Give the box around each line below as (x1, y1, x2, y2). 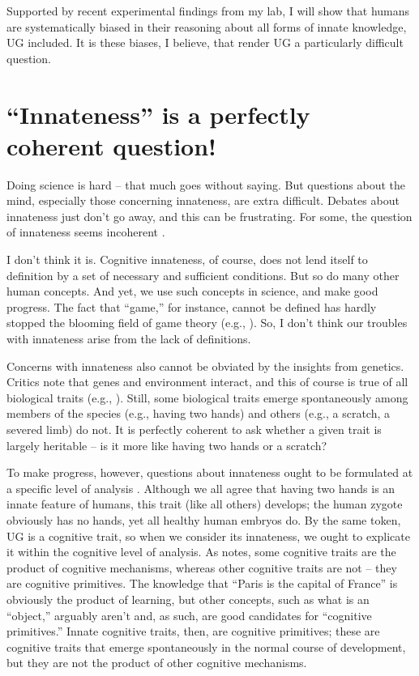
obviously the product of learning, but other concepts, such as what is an (6, 590, 370, 607)
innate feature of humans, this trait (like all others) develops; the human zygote (6, 495, 403, 512)
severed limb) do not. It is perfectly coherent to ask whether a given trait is (6, 421, 382, 437)
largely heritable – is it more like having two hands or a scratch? (6, 436, 327, 453)
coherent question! (6, 129, 216, 162)
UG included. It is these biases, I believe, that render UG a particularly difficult (6, 34, 404, 51)
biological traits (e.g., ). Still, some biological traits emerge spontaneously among (6, 389, 408, 406)
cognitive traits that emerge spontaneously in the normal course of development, (6, 638, 406, 655)
